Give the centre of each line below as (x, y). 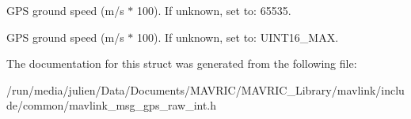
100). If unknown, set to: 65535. (214, 10)
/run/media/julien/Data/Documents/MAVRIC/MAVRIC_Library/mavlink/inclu (205, 89)
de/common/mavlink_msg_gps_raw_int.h (112, 105)
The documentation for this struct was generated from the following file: (182, 63)
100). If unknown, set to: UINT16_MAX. (238, 37)
